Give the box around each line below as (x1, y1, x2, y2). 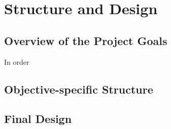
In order (4, 56, 29, 67)
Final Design (4, 111, 72, 126)
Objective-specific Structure (4, 81, 153, 97)
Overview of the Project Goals (4, 32, 167, 48)
